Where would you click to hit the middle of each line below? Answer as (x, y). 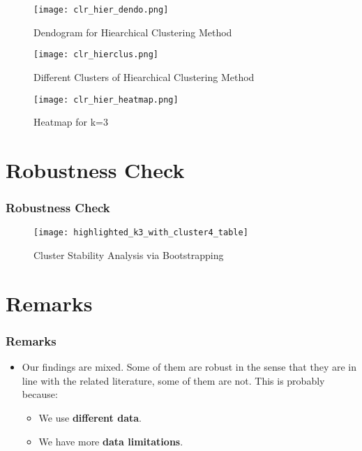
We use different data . (90, 417)
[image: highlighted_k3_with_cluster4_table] (141, 233)
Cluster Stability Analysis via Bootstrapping (129, 255)
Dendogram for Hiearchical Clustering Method (133, 32)
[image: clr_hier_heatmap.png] (106, 99)
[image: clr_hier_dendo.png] (101, 10)
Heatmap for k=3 (71, 122)
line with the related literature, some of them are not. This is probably (173, 380)
